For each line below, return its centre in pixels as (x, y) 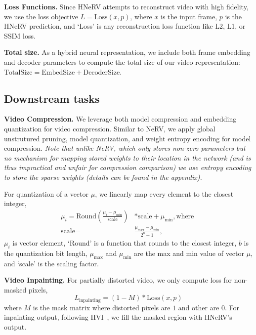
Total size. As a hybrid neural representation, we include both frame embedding (127, 52)
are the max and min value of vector (189, 253)
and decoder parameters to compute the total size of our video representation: (122, 62)
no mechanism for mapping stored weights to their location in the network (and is (128, 157)
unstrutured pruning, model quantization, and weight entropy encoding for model (128, 138)
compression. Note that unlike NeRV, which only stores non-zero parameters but (125, 148)
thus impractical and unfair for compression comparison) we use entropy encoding (128, 167)
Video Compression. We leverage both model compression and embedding (120, 119)
